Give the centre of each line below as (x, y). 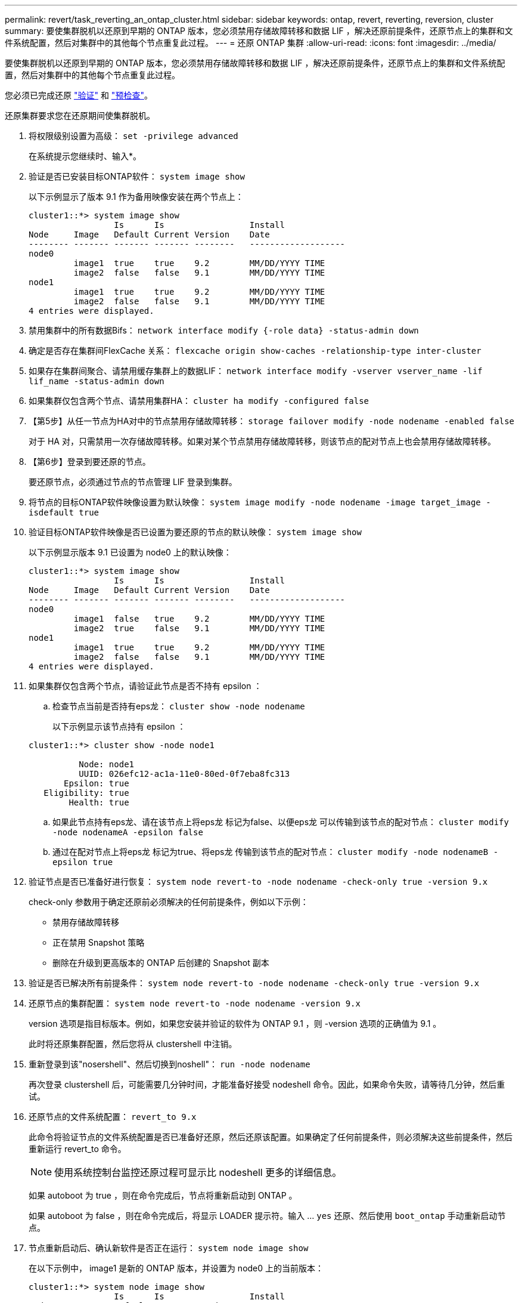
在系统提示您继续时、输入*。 (85, 156)
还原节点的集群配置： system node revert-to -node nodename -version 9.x (195, 1003)
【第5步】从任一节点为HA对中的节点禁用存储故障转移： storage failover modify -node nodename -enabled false (272, 421)
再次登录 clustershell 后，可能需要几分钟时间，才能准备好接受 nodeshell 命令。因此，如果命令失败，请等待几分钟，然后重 (267, 1084)
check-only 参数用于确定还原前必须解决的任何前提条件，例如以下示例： (169, 902)
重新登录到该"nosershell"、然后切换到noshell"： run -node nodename (170, 1064)
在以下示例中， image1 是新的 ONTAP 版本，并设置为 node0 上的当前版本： (176, 1268)
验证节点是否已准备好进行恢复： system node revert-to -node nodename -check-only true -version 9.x (258, 881)
